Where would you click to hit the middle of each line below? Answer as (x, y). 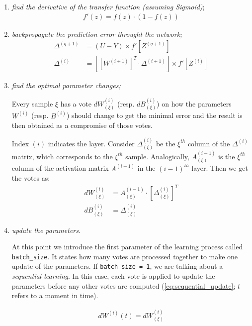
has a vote (76, 103)
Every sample (32, 103)
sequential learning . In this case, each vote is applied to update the (113, 276)
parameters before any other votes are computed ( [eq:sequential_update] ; (124, 285)
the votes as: (31, 178)
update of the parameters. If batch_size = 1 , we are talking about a (117, 266)
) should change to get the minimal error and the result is (154, 115)
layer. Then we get (220, 168)
